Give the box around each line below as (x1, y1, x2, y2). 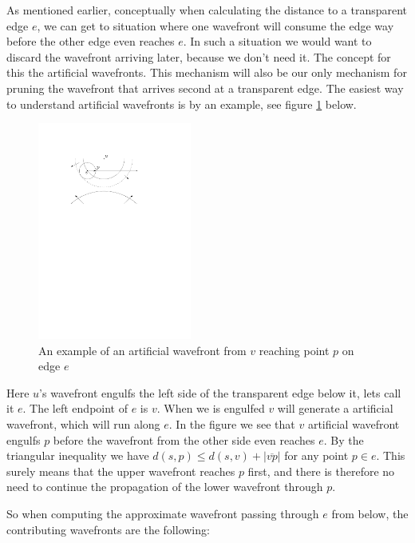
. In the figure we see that (168, 416, 295, 433)
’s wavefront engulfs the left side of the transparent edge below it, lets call (39, 384, 401, 401)
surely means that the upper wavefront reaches (6, 462, 235, 479)
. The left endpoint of (22, 400, 128, 417)
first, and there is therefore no (247, 462, 395, 479)
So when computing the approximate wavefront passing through (6, 505, 319, 522)
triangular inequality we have (6, 447, 149, 464)
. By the (323, 431, 364, 448)
